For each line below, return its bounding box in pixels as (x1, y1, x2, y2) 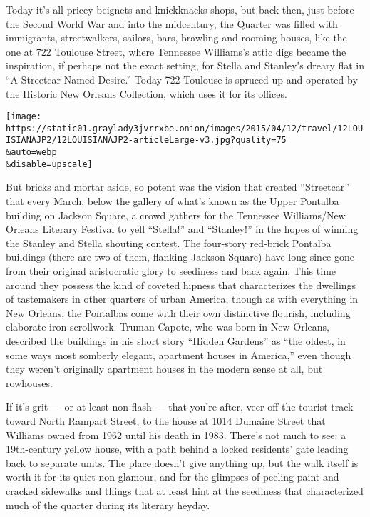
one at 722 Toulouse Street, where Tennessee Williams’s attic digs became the (6, 44, 346, 59)
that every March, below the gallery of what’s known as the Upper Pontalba (6, 194, 339, 209)
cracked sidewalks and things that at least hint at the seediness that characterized (6, 483, 364, 498)
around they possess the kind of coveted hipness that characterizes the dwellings (6, 277, 356, 292)
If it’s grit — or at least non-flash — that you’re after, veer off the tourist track (6, 399, 354, 414)
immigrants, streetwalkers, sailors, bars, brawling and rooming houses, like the (6, 30, 347, 45)
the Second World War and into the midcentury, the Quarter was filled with (6, 16, 338, 31)
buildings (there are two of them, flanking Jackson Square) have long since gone (6, 249, 354, 264)
